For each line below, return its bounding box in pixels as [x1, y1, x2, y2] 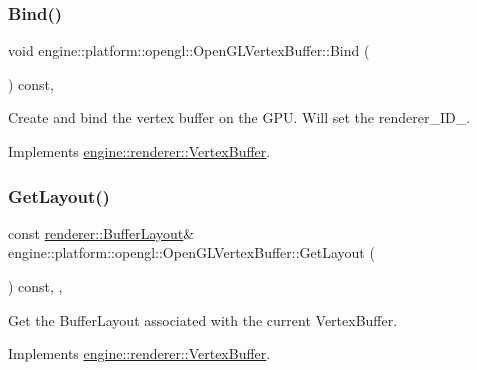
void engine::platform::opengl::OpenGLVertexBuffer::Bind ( [8, 40, 370, 61]
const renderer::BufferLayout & [8, 222, 195, 243]
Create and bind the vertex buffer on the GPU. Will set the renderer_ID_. [8, 107, 471, 128]
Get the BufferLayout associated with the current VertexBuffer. [8, 309, 398, 330]
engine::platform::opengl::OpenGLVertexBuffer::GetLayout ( [8, 242, 375, 263]
